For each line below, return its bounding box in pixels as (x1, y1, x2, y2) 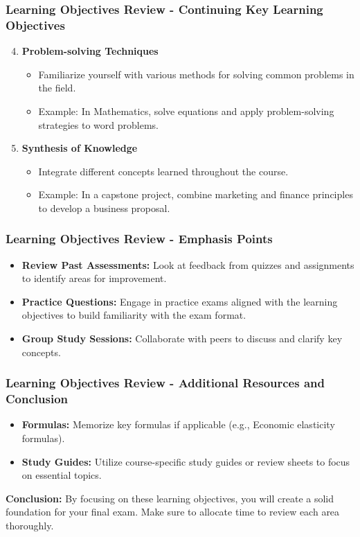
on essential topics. (21, 468, 102, 482)
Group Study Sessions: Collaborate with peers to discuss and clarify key (21, 331, 343, 346)
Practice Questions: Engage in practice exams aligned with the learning (21, 294, 338, 308)
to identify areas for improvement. (21, 271, 167, 285)
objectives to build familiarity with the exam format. (21, 308, 246, 322)
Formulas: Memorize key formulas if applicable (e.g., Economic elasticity (21, 417, 335, 432)
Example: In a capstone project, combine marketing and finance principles (38, 187, 353, 202)
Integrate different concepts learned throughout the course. (38, 164, 289, 178)
